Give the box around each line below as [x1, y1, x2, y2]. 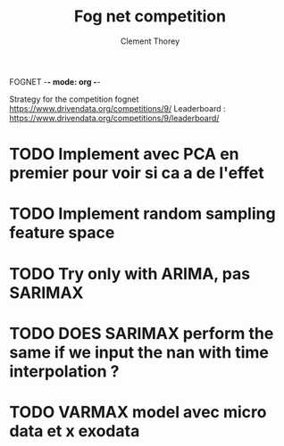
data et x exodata [9, 421, 140, 441]
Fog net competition [74, 6, 226, 27]
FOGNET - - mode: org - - [9, 76, 101, 87]
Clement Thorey [120, 36, 180, 46]
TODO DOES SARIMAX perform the [9, 323, 274, 343]
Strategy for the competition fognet [9, 94, 139, 104]
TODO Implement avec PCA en [9, 145, 239, 164]
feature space [9, 223, 115, 243]
